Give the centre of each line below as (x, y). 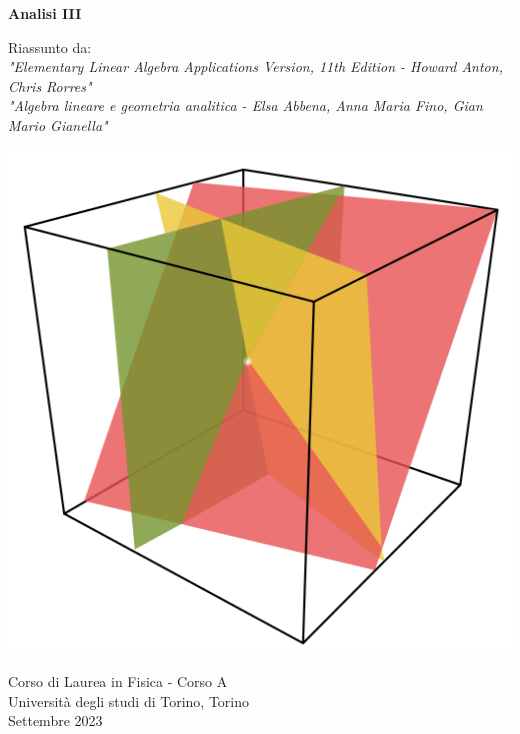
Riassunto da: (50, 46)
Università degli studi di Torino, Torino (129, 700)
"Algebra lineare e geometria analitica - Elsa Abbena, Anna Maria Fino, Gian (245, 105)
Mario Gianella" (58, 124)
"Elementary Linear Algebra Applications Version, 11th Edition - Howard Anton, (255, 66)
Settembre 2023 (55, 720)
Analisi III (45, 13)
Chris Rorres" (50, 85)
